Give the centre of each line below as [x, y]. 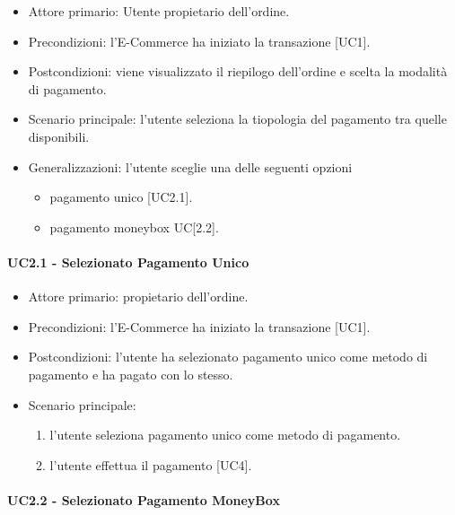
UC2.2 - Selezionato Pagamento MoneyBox [144, 499]
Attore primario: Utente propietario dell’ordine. [159, 11]
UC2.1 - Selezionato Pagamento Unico [128, 262]
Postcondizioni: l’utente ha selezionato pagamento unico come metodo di [228, 357]
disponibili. [59, 136]
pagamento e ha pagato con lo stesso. [131, 374]
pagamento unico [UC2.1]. [121, 197]
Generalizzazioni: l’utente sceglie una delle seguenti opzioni [190, 166]
